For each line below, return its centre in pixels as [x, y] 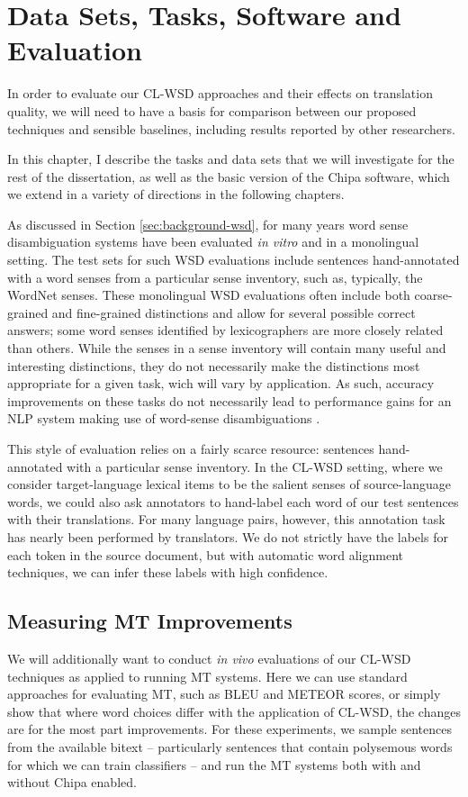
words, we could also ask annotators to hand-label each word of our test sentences [233, 501]
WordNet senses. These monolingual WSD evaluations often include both [209, 295]
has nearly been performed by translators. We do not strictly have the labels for [228, 536]
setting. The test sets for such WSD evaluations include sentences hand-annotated [234, 260]
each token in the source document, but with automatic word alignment [205, 554]
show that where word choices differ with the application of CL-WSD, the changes [234, 711]
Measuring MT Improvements [150, 621]
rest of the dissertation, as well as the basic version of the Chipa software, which [229, 176]
